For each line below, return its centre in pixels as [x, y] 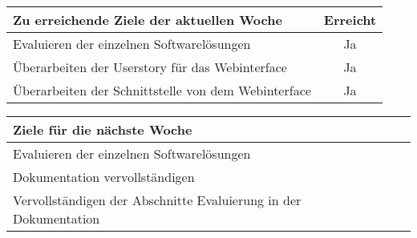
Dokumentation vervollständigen [104, 177]
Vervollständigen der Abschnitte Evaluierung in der [157, 200]
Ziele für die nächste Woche [103, 129]
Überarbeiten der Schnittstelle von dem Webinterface [162, 90]
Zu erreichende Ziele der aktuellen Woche [148, 20]
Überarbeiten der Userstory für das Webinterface [150, 67]
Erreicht [350, 20]
